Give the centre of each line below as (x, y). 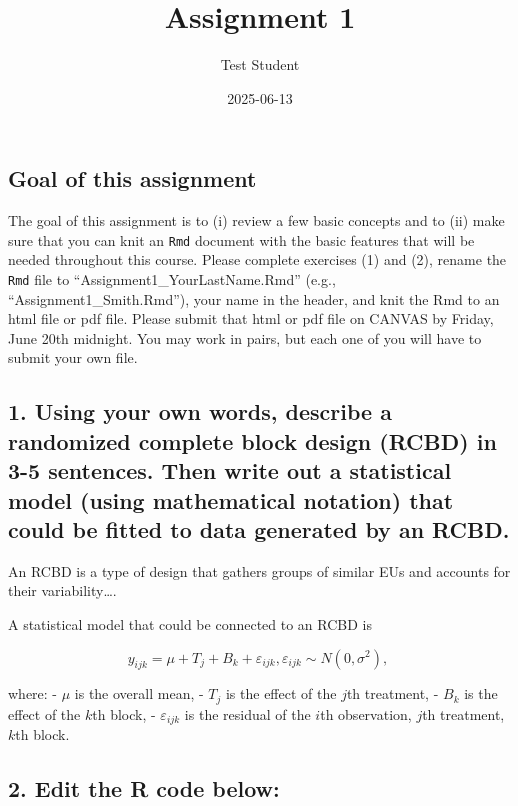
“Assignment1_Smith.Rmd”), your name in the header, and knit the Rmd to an (254, 298)
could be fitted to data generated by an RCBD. (259, 528)
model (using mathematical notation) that (231, 499)
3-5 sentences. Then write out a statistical (230, 470)
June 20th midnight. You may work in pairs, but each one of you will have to (245, 337)
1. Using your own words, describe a (200, 411)
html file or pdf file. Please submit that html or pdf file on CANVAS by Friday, (251, 318)
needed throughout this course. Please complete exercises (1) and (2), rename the (257, 259)
